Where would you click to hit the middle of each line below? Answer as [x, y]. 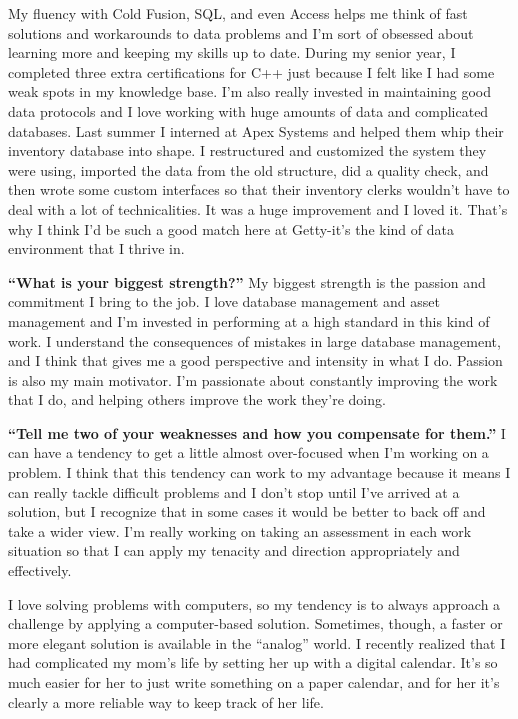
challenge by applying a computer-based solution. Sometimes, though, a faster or [255, 623]
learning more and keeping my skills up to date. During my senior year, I [232, 52]
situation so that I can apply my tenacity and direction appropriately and [234, 550]
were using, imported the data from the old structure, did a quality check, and [248, 169]
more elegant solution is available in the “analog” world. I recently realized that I [257, 642]
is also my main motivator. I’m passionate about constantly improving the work [253, 379]
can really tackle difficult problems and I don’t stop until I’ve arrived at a [234, 491]
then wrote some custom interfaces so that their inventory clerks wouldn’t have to [259, 189]
